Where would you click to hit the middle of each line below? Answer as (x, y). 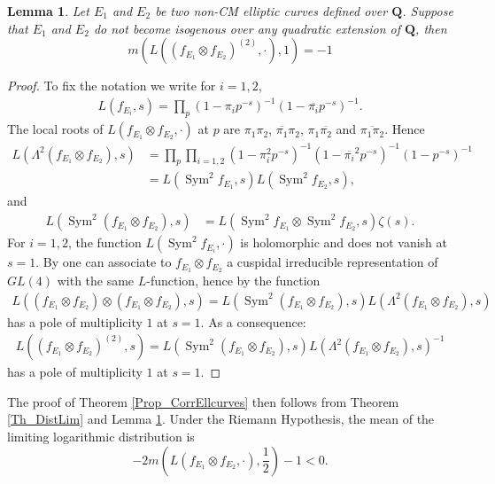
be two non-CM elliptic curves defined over (271, 11)
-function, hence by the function (233, 280)
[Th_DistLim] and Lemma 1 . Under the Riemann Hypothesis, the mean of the (221, 419)
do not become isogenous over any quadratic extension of (247, 28)
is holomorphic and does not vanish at (344, 242)
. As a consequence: (253, 321)
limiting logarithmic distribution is (101, 436)
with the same (96, 280)
